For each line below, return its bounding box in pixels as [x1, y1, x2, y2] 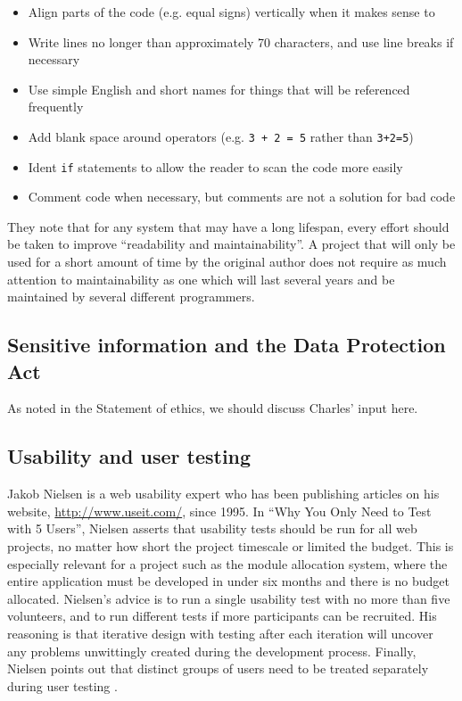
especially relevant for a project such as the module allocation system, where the [7, 554, 448, 573]
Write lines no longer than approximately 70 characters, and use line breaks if [28, 32, 454, 51]
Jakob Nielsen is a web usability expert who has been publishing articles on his [7, 484, 440, 503]
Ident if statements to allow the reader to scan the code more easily [28, 157, 403, 176]
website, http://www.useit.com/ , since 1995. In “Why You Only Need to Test [7, 501, 432, 520]
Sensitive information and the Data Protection [7, 331, 446, 359]
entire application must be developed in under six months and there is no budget [7, 572, 450, 590]
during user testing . [7, 676, 118, 695]
